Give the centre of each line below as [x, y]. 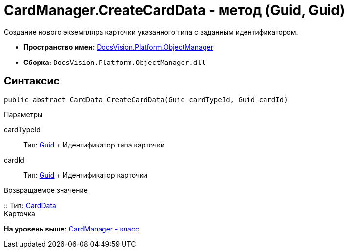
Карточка [20, 213]
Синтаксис [32, 81]
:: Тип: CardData [30, 205]
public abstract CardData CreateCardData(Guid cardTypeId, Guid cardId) [146, 99]
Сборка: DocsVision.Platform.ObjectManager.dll [115, 62]
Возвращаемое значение [46, 190]
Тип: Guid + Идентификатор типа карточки [94, 145]
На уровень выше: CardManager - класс [72, 229]
